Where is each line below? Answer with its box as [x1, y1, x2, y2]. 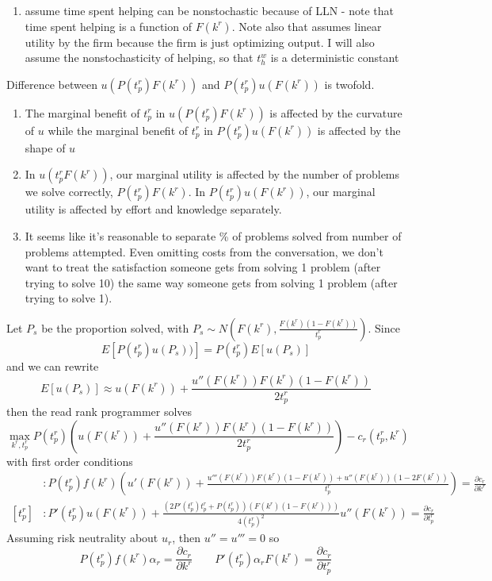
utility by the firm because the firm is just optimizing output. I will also [25, 33, 375, 50]
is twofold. [324, 75, 375, 92]
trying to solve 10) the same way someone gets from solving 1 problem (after [25, 274, 398, 290]
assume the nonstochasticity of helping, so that [25, 49, 254, 66]
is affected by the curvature [269, 104, 402, 121]
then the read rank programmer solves [6, 403, 193, 420]
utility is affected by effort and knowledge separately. [25, 201, 282, 217]
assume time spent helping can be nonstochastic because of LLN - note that [25, 2, 394, 18]
